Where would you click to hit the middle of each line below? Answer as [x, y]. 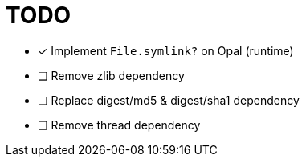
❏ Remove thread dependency [119, 125]
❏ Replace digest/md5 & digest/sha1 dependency [169, 100]
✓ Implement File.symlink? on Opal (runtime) [166, 50]
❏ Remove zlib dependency [111, 75]
